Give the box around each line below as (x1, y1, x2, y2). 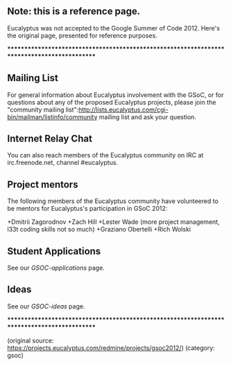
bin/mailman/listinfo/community (7, 112, 98, 121)
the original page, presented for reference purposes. (7, 31, 157, 40)
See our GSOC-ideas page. (7, 302, 85, 311)
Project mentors (7, 178, 78, 190)
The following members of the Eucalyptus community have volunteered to (7, 197, 219, 205)
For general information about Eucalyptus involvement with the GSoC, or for (7, 90, 224, 99)
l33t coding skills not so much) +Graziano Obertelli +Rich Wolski (7, 225, 191, 234)
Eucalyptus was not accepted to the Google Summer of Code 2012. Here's (7, 24, 221, 32)
